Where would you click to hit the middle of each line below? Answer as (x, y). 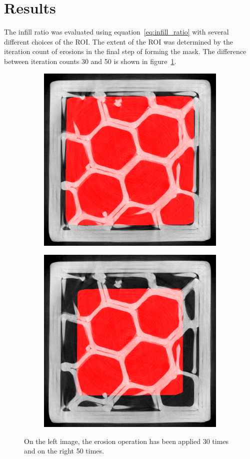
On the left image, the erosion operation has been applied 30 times (126, 441)
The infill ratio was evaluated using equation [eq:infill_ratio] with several (116, 32)
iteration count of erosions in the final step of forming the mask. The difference (125, 51)
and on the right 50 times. (64, 451)
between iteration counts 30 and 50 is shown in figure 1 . (90, 61)
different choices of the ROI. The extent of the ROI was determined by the (118, 41)
